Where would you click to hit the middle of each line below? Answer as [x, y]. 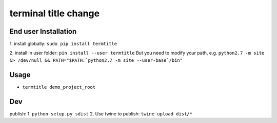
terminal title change [55, 13]
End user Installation [43, 31]
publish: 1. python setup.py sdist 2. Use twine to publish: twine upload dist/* [101, 114]
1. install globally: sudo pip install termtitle [63, 44]
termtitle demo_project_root [59, 87]
